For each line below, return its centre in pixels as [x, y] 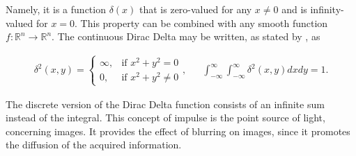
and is [294, 9]
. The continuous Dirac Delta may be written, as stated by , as [186, 36]
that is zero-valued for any [196, 9]
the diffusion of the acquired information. [94, 145]
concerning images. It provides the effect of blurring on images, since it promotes [178, 131]
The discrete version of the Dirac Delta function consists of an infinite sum [165, 104]
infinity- [327, 9]
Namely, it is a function [56, 9]
